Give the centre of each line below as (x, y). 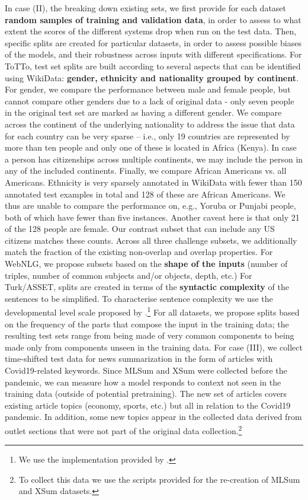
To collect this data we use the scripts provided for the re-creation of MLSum (159, 479)
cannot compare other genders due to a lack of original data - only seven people (150, 101)
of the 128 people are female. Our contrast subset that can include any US (140, 229)
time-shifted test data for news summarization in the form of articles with (139, 359)
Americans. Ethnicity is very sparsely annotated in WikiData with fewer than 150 (153, 182)
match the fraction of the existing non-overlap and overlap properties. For (139, 252)
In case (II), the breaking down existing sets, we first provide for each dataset (146, 8)
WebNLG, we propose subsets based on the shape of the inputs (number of (146, 264)
